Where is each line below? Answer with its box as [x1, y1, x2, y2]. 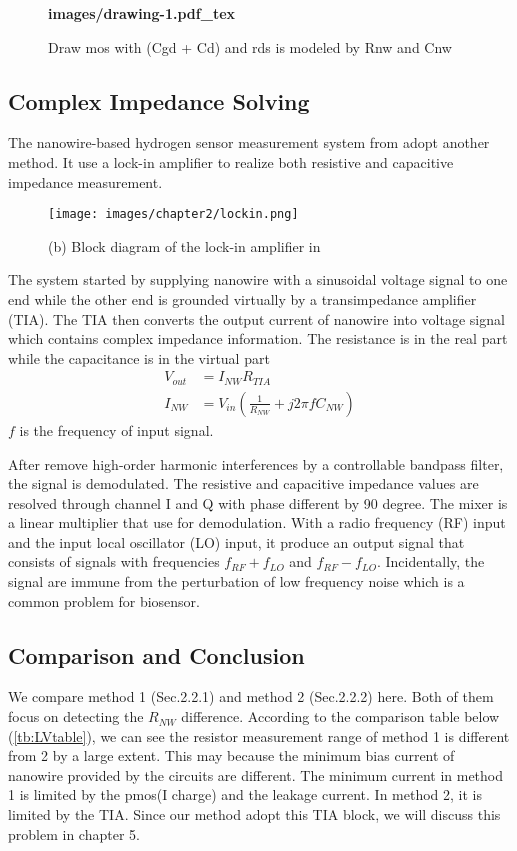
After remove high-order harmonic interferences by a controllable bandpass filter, [8, 453, 504, 474]
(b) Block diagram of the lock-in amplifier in [48, 235, 321, 256]
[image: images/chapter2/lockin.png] [48, 207, 299, 222]
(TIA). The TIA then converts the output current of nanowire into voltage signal [8, 308, 505, 329]
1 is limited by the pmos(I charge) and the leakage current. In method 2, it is [8, 784, 482, 805]
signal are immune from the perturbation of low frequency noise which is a [8, 571, 465, 592]
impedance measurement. [8, 171, 163, 192]
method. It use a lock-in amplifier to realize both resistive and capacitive [8, 151, 454, 172]
